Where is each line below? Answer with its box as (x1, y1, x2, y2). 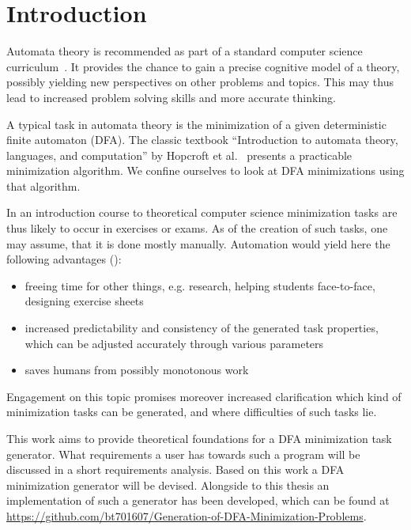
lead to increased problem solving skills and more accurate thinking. (6, 89, 336, 105)
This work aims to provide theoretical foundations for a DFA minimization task (6, 430, 392, 446)
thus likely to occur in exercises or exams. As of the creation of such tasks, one (6, 220, 388, 237)
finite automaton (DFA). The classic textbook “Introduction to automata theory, (6, 131, 398, 148)
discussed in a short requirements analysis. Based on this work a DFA (6, 461, 345, 478)
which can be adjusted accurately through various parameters (25, 335, 324, 351)
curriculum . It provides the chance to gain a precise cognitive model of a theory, (6, 58, 400, 74)
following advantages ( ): (6, 251, 122, 267)
